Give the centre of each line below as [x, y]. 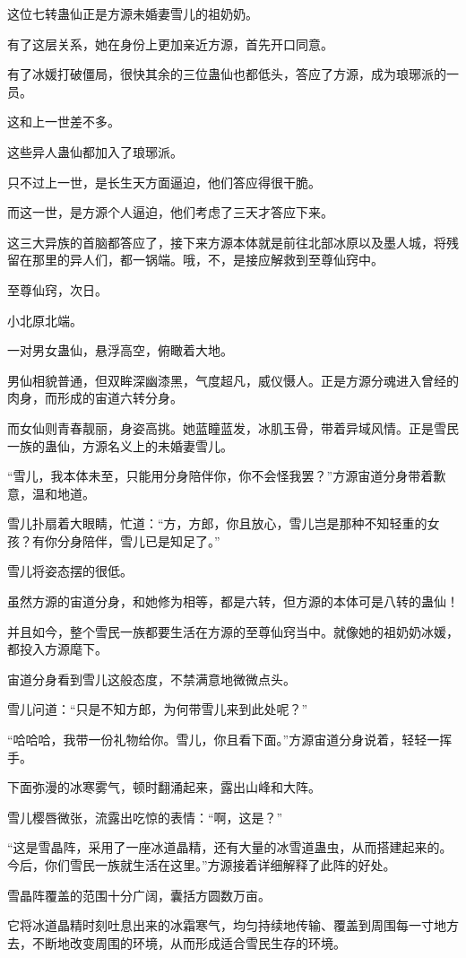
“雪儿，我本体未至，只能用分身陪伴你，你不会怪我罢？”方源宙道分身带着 [220, 476]
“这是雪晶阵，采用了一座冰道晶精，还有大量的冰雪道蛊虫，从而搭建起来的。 [230, 847]
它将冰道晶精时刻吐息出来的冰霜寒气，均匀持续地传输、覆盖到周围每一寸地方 [233, 925]
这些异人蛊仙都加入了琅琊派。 [95, 151]
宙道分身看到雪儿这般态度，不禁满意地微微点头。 [151, 679]
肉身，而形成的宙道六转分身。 [95, 398]
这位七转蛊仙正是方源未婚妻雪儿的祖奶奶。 [133, 13]
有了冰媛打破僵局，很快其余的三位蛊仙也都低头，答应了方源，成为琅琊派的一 [233, 74]
